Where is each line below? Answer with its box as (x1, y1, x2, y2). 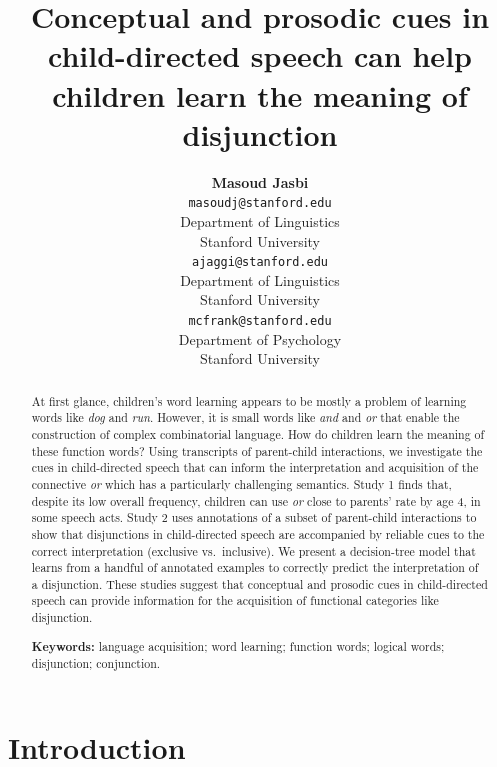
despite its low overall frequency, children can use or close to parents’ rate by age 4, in (31, 492, 481, 509)
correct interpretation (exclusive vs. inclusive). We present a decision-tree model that (31, 542, 476, 559)
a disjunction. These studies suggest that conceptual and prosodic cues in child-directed (31, 575, 488, 592)
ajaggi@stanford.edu (191, 255, 329, 270)
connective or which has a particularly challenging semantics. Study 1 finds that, (31, 475, 452, 492)
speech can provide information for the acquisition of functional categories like (31, 592, 439, 609)
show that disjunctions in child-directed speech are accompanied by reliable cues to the (31, 525, 485, 542)
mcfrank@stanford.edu (188, 313, 332, 328)
